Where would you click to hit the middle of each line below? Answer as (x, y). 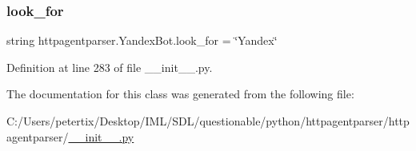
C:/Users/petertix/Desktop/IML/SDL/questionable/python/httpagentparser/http (208, 121)
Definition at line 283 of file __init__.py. (110, 67)
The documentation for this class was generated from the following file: (180, 94)
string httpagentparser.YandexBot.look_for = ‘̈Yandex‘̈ (142, 40)
